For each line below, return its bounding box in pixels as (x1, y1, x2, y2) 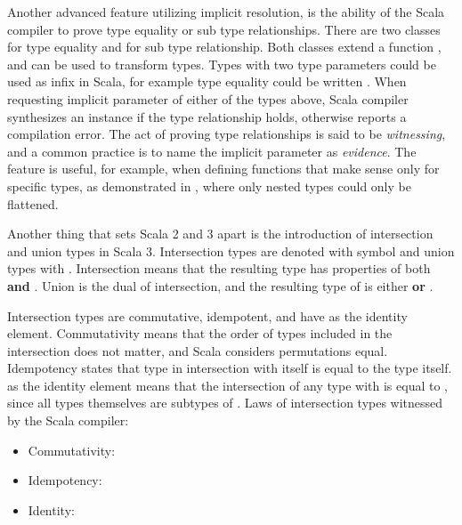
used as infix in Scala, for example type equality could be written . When (7, 72, 407, 91)
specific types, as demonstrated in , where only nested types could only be (7, 176, 411, 195)
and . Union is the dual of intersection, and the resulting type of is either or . (7, 276, 434, 295)
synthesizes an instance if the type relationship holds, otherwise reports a (7, 107, 407, 125)
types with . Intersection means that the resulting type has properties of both (7, 259, 431, 278)
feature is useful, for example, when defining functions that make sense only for (7, 159, 440, 178)
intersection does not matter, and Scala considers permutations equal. (7, 341, 388, 359)
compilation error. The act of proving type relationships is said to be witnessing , (7, 125, 446, 143)
